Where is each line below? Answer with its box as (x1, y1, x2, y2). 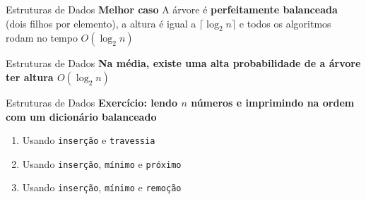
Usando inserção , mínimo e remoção (22, 180, 182, 195)
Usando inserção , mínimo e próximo (22, 156, 182, 171)
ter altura (6, 69, 54, 84)
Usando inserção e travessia (22, 133, 155, 147)
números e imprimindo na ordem (191, 95, 355, 109)
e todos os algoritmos (239, 16, 331, 30)
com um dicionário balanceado (6, 109, 157, 123)
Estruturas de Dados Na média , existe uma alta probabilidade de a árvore (6, 56, 361, 71)
